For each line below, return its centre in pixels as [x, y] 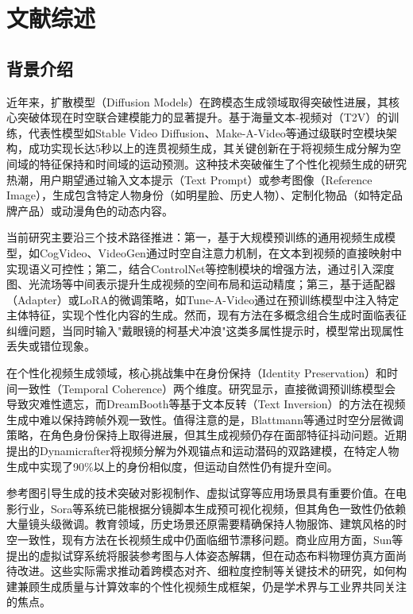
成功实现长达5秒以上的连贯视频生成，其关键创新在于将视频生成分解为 [209, 148]
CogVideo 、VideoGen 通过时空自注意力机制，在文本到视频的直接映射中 [220, 252]
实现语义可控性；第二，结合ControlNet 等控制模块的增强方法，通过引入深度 [201, 268]
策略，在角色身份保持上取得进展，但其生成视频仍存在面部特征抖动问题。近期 [206, 435]
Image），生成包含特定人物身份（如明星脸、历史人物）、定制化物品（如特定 [199, 195]
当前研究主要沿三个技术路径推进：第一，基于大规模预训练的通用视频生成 [195, 237]
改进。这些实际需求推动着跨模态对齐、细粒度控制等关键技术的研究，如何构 [212, 571]
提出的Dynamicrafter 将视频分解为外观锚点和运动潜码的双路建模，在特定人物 [203, 451]
